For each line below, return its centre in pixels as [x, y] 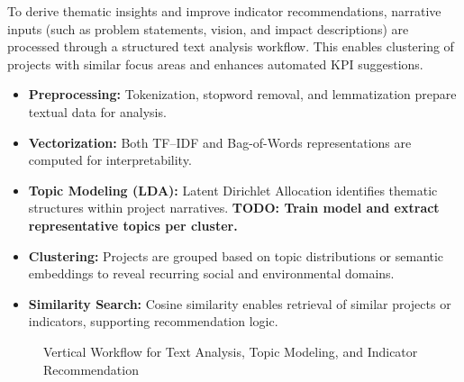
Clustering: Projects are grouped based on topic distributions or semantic [236, 255]
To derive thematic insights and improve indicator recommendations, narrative [224, 11]
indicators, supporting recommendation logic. [153, 321]
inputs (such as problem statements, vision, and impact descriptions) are [208, 28]
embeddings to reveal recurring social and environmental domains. [211, 273]
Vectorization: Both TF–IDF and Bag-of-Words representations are [220, 142]
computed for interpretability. [110, 160]
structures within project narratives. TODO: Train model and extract [234, 208]
